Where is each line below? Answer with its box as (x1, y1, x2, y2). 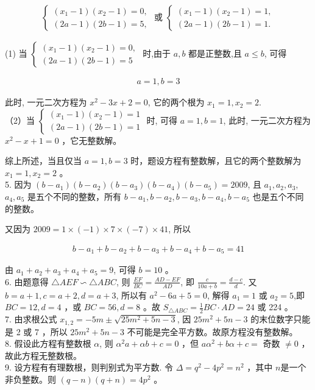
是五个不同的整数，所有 (27, 190, 122, 203)
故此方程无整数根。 (5, 349, 82, 361)
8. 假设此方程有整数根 (5, 337, 91, 350)
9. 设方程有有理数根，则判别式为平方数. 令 (5, 361, 174, 374)
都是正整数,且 (188, 47, 242, 60)
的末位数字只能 (250, 313, 311, 325)
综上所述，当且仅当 (5, 154, 82, 167)
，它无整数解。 (62, 133, 122, 146)
